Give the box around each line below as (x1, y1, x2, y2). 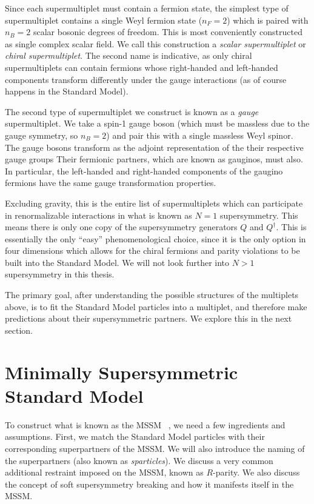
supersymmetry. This (219, 208, 298, 221)
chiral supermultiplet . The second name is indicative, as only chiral (5, 49, 252, 62)
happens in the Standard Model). (5, 85, 129, 98)
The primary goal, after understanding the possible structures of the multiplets (5, 288, 299, 301)
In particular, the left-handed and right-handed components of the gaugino (5, 164, 283, 177)
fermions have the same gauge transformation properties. (5, 176, 216, 189)
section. (5, 323, 33, 336)
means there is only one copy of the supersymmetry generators (5, 220, 238, 233)
